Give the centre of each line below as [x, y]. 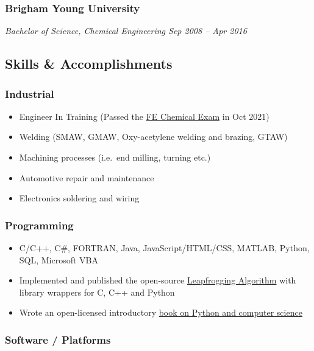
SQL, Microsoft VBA [59, 259]
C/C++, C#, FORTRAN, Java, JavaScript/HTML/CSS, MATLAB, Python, [164, 248]
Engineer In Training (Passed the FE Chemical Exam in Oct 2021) [144, 116]
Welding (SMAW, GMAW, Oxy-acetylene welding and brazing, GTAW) [153, 137]
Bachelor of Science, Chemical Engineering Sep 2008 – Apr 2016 [126, 31]
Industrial [30, 93]
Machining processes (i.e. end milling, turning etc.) [115, 157]
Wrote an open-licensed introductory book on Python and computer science [161, 312]
